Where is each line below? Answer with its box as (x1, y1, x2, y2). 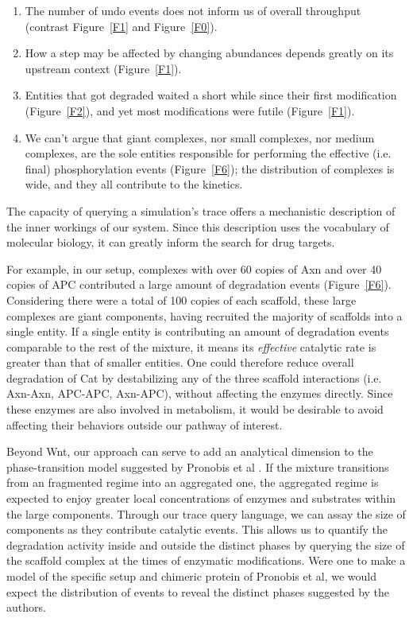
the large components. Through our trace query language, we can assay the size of (6, 505, 406, 522)
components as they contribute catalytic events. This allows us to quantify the (6, 521, 388, 538)
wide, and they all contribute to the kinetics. (25, 176, 243, 192)
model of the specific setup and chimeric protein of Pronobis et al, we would (6, 568, 377, 584)
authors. (6, 599, 46, 616)
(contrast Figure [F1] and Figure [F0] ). (25, 17, 218, 34)
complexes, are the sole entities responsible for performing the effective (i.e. (25, 145, 392, 161)
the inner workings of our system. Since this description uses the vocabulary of (6, 218, 389, 235)
